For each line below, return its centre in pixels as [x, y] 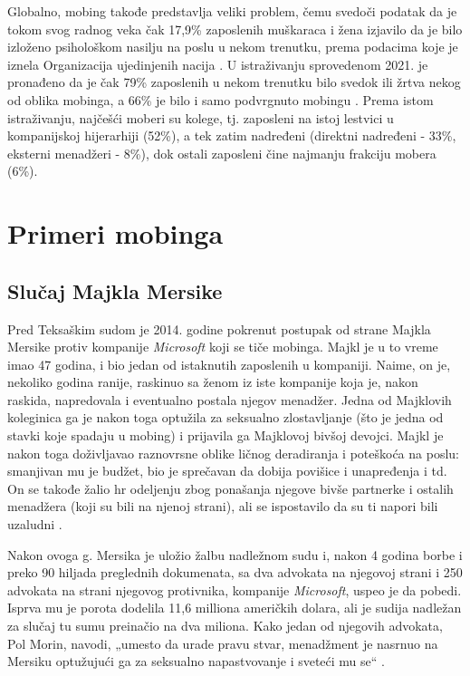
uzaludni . [35, 524]
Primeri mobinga [115, 233]
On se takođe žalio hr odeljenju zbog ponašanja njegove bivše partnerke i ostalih [230, 488]
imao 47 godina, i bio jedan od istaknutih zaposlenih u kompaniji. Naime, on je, [229, 364]
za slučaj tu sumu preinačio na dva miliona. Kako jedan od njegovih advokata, [225, 626]
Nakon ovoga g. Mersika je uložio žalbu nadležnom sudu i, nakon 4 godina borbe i [235, 554]
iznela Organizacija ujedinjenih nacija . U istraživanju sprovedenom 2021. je [218, 64]
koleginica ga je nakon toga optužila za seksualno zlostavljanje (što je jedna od [225, 417]
